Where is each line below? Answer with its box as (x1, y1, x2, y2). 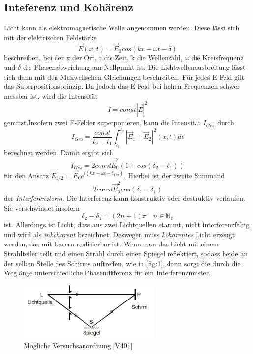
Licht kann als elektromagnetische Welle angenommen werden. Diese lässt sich (4, 23, 240, 33)
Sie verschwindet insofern (4, 202, 80, 213)
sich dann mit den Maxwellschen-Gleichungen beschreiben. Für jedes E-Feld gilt (4, 71, 245, 82)
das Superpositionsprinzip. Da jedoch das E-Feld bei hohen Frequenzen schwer (4, 81, 240, 91)
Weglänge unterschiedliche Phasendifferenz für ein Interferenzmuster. (4, 268, 211, 278)
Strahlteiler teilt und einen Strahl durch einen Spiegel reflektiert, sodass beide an (4, 248, 248, 259)
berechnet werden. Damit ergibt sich (4, 147, 113, 158)
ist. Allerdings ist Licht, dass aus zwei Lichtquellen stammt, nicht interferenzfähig (4, 219, 250, 230)
